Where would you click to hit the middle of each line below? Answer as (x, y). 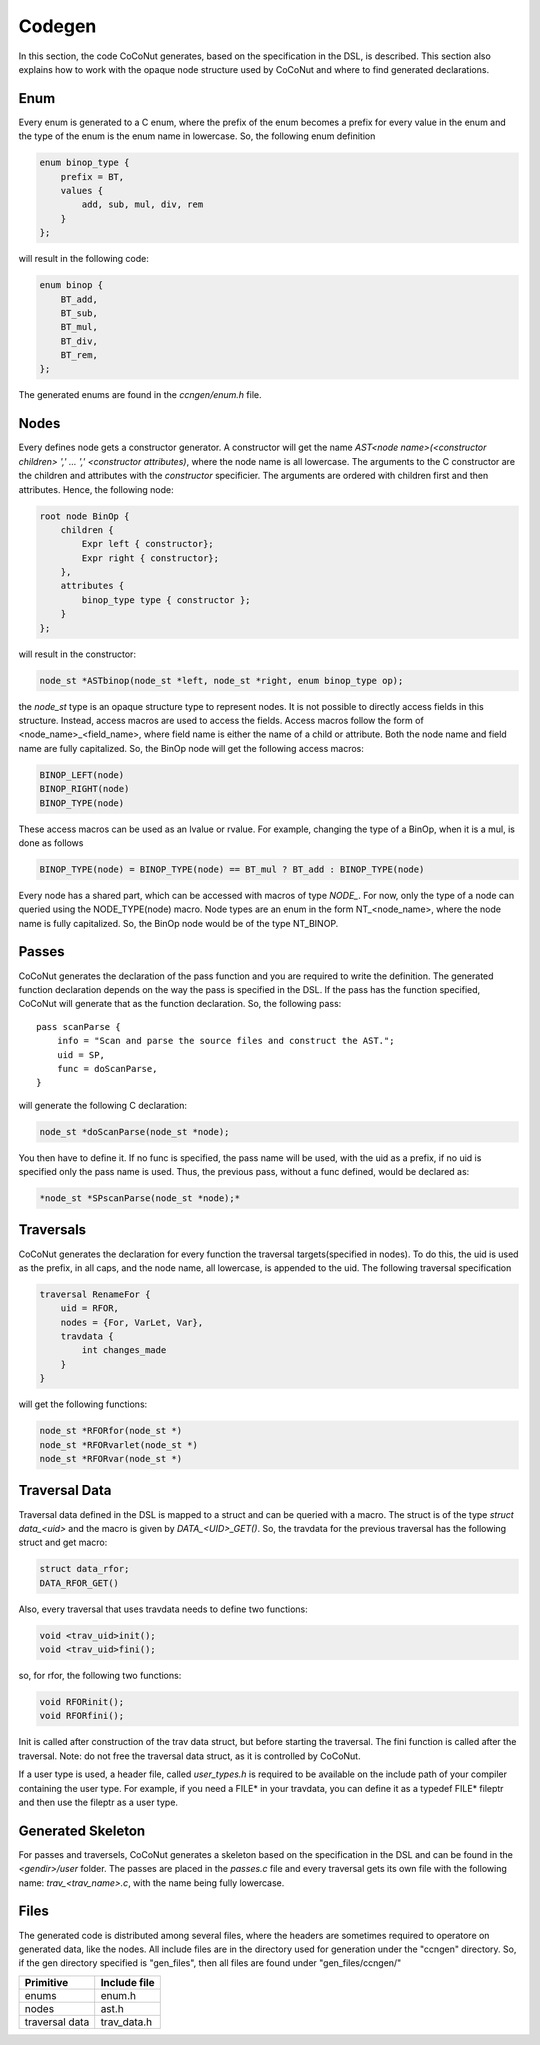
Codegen (57, 26)
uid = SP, (80, 1054)
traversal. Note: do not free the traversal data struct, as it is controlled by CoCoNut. (189, 1756)
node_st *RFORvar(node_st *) (111, 1459)
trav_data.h (126, 2022)
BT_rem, (79, 355)
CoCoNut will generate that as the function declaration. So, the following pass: (180, 1004)
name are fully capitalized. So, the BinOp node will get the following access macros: (191, 748)
